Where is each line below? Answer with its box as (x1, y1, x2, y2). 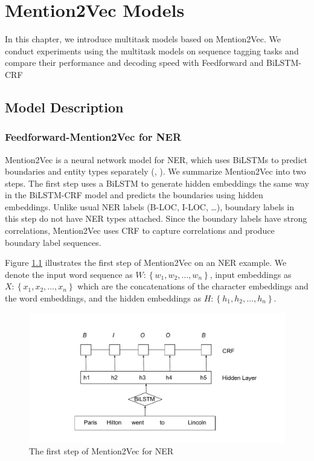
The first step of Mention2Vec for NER (29, 445, 174, 457)
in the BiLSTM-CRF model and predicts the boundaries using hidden (5, 189, 263, 201)
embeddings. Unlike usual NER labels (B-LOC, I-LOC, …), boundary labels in (5, 200, 294, 213)
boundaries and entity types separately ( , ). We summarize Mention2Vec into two (5, 165, 306, 178)
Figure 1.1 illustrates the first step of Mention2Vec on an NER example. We (5, 256, 287, 269)
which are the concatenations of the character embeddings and (77, 280, 309, 292)
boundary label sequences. (5, 236, 101, 248)
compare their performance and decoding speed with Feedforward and (5, 56, 264, 69)
